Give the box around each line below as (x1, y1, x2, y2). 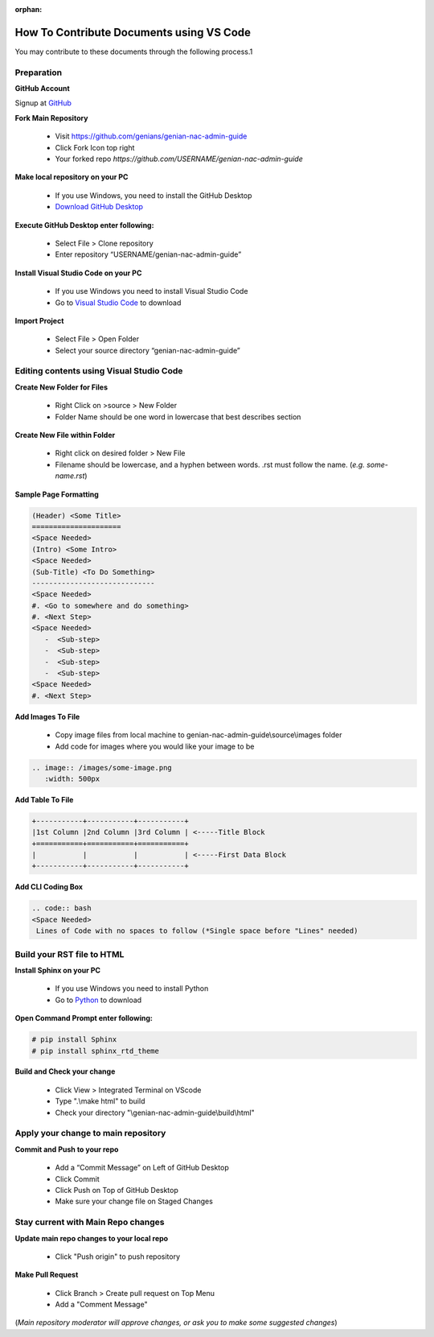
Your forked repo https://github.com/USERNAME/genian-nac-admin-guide (55, 154, 303, 163)
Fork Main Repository (14, 113, 88, 122)
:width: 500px (44, 774, 100, 783)
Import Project (14, 316, 64, 325)
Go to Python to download (55, 995, 142, 1005)
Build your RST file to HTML (14, 948, 125, 959)
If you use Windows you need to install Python (55, 984, 209, 993)
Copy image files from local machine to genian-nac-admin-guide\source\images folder (55, 730, 342, 740)
